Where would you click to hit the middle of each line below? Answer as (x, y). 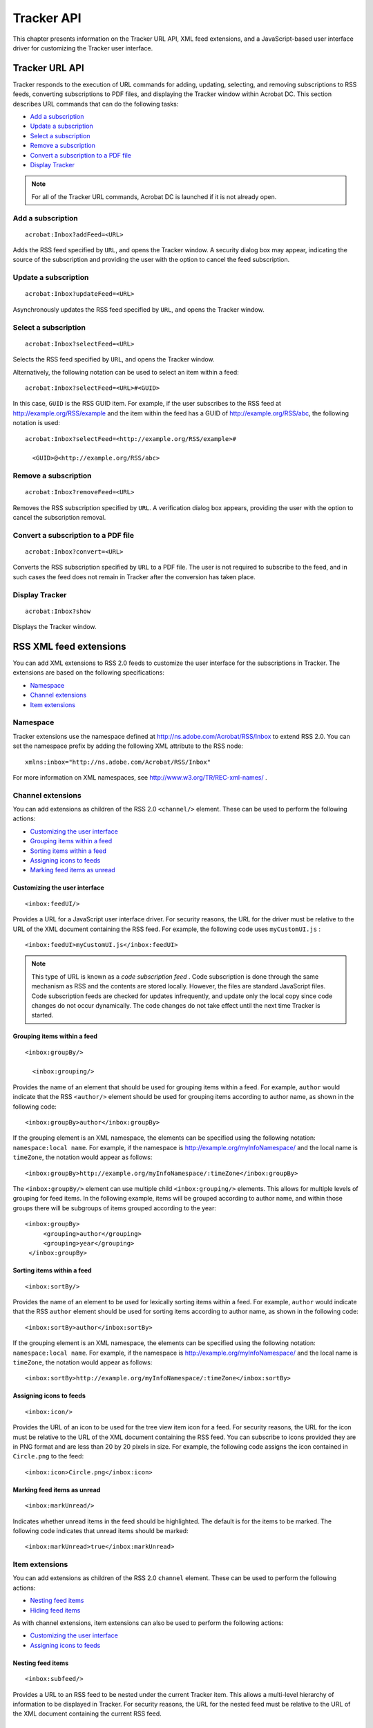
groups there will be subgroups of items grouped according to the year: (115, 1208)
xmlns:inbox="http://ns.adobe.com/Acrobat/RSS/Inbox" (118, 762)
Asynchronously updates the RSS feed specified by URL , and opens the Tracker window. (139, 309)
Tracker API (47, 18)
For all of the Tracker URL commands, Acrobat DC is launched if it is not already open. (154, 196)
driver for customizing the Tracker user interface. (83, 48)
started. (42, 1015)
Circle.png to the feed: (48, 1456)
